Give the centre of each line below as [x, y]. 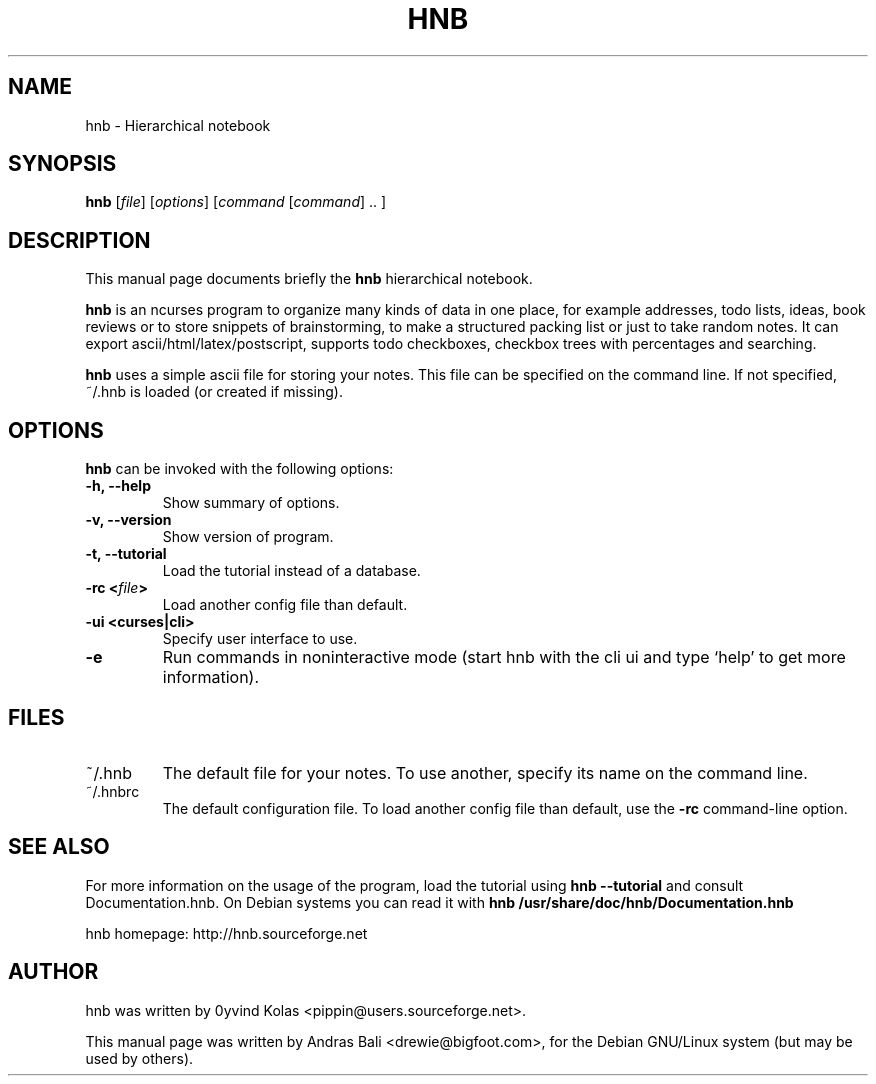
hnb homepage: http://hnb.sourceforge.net [226, 933]
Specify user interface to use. [260, 639]
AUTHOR [53, 972]
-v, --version [128, 520]
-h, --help [118, 486]
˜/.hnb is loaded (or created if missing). [214, 392]
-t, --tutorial [126, 554]
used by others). [139, 1058]
